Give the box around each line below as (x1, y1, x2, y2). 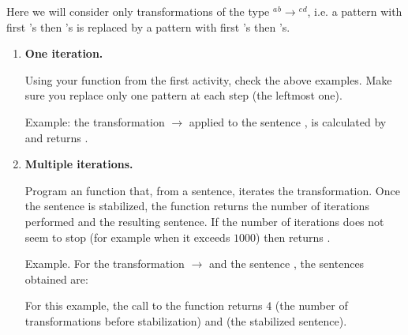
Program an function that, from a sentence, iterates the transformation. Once (24, 182, 400, 198)
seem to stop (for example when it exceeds (24, 228, 230, 245)
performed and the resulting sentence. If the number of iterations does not (24, 213, 384, 229)
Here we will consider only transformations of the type (6, 3, 270, 19)
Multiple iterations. (24, 156, 133, 172)
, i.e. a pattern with (307, 3, 402, 19)
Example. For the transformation (24, 255, 185, 272)
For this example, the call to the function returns (24, 297, 263, 314)
